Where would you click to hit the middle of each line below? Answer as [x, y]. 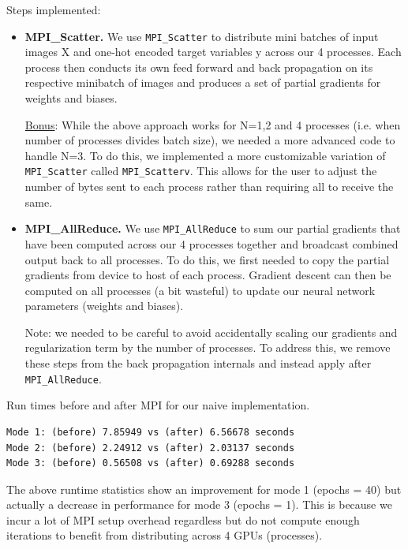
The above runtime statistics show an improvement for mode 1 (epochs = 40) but [204, 489]
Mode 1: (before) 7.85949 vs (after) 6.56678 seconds [151, 432]
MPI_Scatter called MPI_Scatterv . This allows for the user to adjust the [201, 171]
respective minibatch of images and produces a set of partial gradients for [203, 82]
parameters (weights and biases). [104, 306]
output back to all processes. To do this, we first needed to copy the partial [207, 259]
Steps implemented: [54, 9]
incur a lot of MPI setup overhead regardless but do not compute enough [183, 519]
